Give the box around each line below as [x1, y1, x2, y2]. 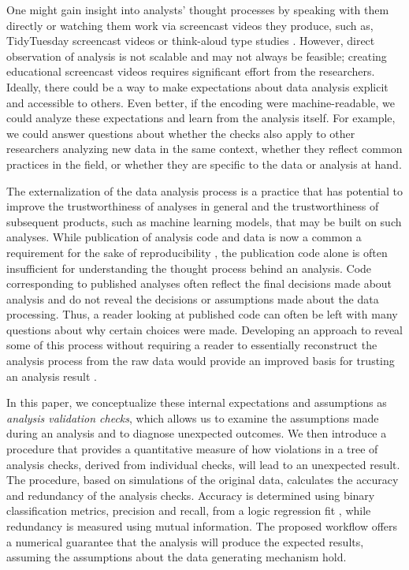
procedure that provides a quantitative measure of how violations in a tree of [6, 441, 378, 457]
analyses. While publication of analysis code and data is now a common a [6, 229, 362, 245]
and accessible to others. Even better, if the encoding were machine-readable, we [6, 94, 395, 110]
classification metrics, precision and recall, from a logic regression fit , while [6, 502, 371, 519]
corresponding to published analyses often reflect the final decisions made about [6, 275, 392, 292]
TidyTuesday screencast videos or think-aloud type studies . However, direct [6, 32, 375, 49]
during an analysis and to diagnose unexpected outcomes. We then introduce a [6, 425, 387, 441]
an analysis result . [6, 367, 98, 384]
